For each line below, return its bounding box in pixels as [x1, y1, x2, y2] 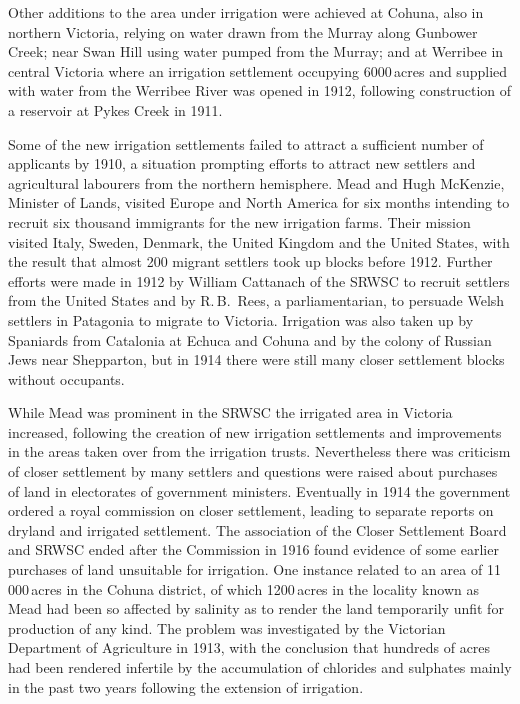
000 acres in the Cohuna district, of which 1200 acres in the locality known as [8, 578, 479, 599]
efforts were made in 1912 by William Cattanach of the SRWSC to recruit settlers [8, 270, 510, 291]
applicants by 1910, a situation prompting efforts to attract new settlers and [8, 153, 476, 174]
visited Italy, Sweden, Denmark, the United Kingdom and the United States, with [8, 231, 510, 252]
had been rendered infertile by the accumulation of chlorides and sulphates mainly [8, 657, 512, 677]
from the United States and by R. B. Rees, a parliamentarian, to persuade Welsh [8, 290, 505, 311]
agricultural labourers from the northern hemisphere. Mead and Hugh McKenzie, [8, 172, 505, 193]
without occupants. [8, 368, 125, 389]
